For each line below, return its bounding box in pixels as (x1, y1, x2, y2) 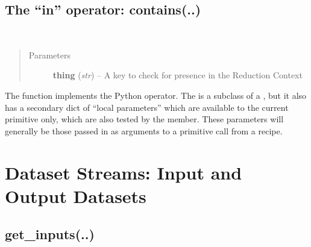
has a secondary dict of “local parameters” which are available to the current (5, 101, 289, 113)
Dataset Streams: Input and (5, 160, 242, 184)
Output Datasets (5, 183, 146, 208)
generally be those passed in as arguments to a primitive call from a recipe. (5, 124, 283, 137)
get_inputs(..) (5, 225, 95, 243)
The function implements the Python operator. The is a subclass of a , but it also (5, 89, 307, 101)
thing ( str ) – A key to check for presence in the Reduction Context (52, 69, 303, 81)
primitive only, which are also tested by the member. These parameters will (5, 113, 284, 125)
